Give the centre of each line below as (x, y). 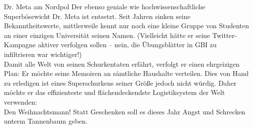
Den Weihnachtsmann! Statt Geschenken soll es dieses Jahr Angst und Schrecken (125, 111)
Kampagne (20, 45)
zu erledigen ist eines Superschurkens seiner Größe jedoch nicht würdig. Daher (120, 83)
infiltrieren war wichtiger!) (43, 54)
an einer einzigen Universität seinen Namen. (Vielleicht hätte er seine (107, 35)
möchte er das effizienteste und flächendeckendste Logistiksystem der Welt (115, 92)
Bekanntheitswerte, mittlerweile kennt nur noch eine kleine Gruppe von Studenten (126, 26)
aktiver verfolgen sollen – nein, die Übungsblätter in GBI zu (127, 45)
